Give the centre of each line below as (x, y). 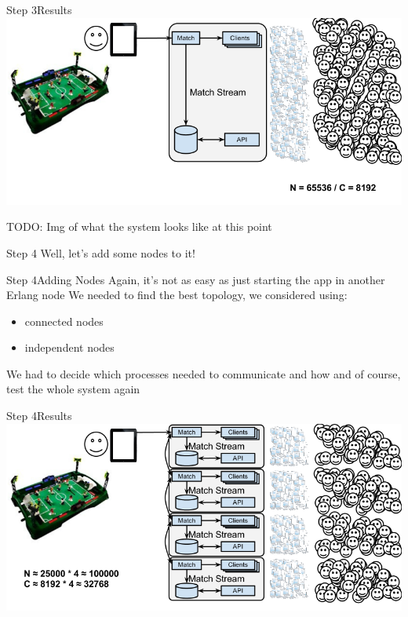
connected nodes (64, 321)
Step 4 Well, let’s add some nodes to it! (101, 252)
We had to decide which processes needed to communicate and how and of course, (204, 373)
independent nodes (69, 347)
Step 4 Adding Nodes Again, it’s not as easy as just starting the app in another (196, 279)
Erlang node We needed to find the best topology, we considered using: (177, 295)
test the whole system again (73, 389)
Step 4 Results (39, 416)
